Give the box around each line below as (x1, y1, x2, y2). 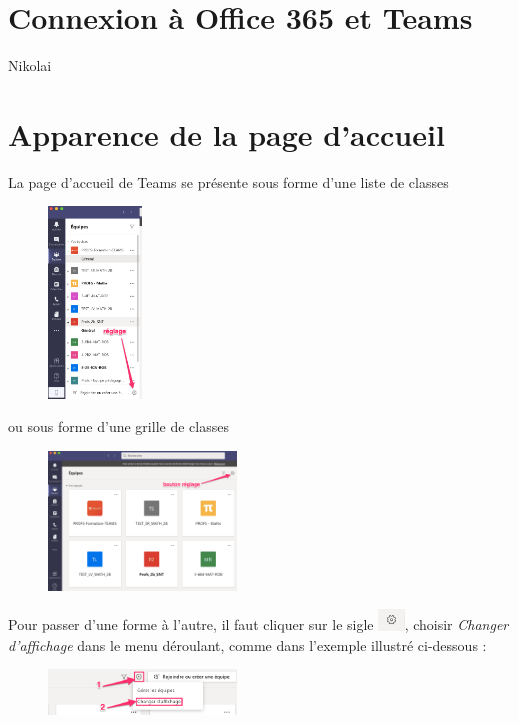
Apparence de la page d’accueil (8, 113, 445, 154)
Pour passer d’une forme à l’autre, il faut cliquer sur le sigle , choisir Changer (8, 614, 509, 635)
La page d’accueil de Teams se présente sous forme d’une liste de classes (8, 171, 449, 192)
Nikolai (8, 55, 52, 76)
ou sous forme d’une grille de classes (8, 416, 229, 437)
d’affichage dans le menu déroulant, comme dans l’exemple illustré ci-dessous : (8, 634, 487, 655)
